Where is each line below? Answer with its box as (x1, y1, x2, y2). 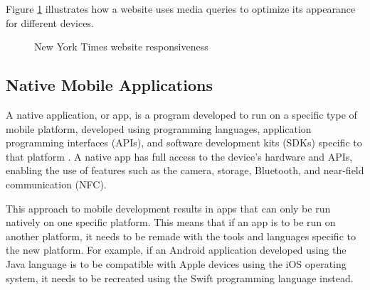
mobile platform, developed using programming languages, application (6, 121, 312, 136)
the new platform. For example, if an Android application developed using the (6, 242, 347, 257)
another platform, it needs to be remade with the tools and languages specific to (6, 228, 356, 243)
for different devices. (6, 15, 94, 30)
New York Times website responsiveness (34, 39, 208, 54)
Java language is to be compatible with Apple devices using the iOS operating (6, 256, 347, 271)
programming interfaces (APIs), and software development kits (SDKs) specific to (6, 135, 362, 150)
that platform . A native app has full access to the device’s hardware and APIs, (6, 149, 353, 163)
